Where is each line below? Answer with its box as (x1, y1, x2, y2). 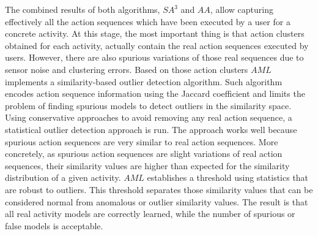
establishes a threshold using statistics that (147, 171, 309, 184)
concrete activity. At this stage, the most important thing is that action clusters (5, 27, 305, 40)
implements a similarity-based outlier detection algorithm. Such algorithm (5, 75, 283, 88)
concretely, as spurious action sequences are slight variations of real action (5, 147, 283, 160)
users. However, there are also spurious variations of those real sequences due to (5, 51, 304, 64)
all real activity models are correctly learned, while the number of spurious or (5, 207, 295, 220)
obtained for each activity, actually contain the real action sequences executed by (5, 39, 309, 51)
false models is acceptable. (5, 219, 103, 232)
